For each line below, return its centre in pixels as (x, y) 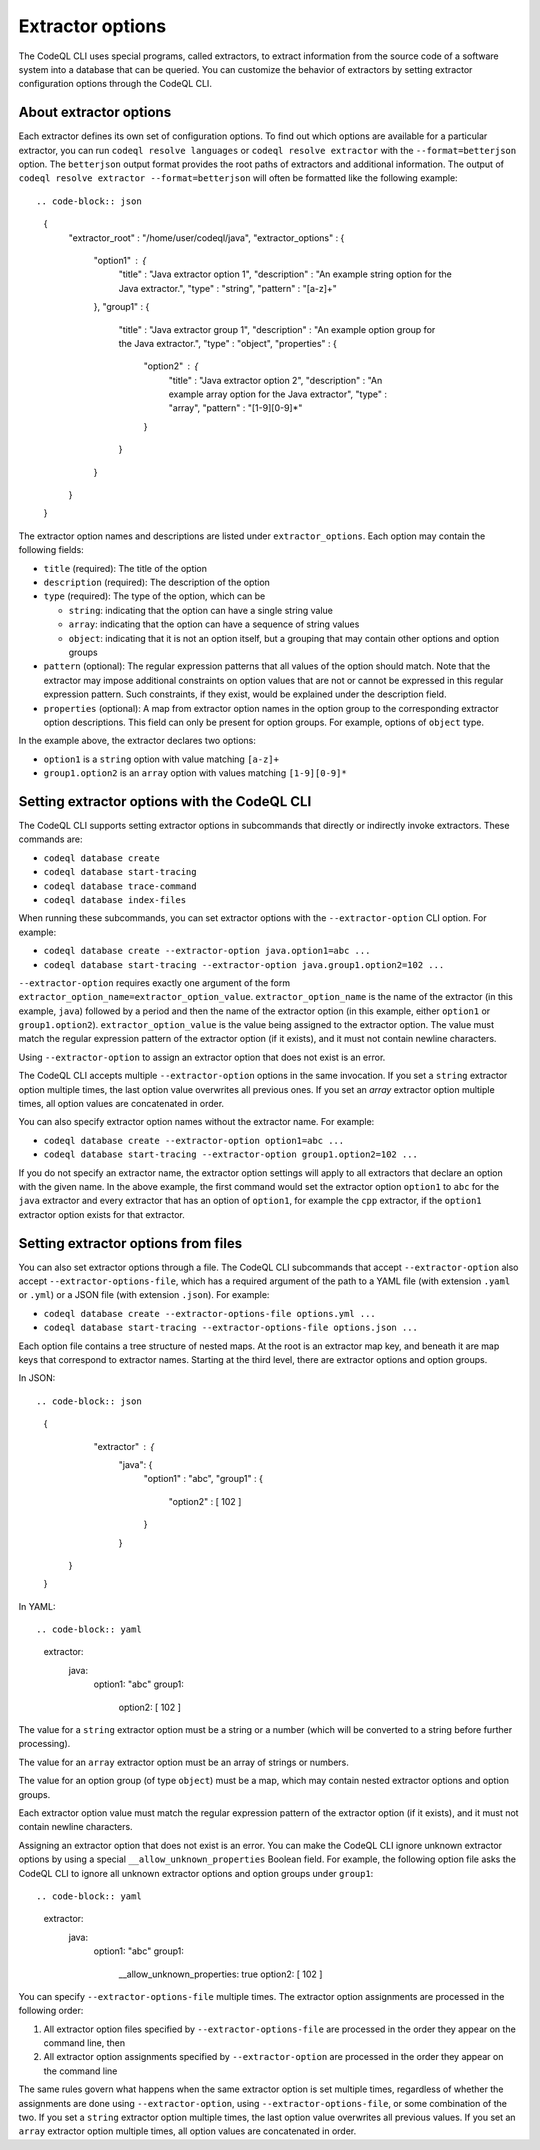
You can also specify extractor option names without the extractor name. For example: (196, 1122)
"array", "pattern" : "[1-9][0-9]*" (235, 408)
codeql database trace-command (120, 886)
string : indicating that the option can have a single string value (201, 610)
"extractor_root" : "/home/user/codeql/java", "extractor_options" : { (206, 237)
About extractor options (95, 112)
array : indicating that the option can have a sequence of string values (214, 624)
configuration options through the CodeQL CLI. (115, 84)
